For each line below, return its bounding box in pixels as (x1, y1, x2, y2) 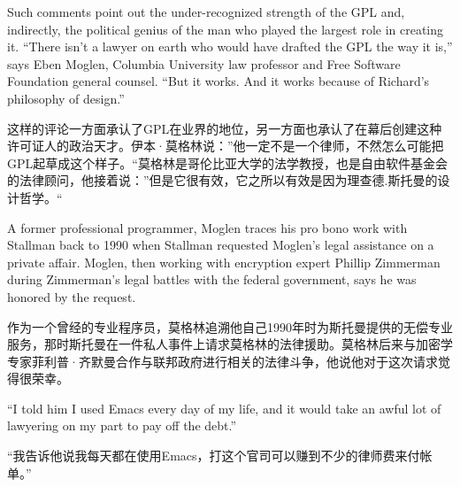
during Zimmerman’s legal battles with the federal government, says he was (7, 270, 417, 289)
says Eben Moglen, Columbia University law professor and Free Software (7, 54, 401, 73)
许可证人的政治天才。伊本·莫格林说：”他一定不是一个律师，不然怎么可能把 (7, 136, 444, 155)
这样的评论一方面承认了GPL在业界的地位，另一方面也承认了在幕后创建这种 (7, 119, 442, 137)
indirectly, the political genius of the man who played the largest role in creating (7, 19, 444, 38)
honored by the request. (7, 287, 136, 305)
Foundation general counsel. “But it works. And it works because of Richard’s (7, 72, 430, 90)
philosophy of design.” (7, 89, 125, 107)
